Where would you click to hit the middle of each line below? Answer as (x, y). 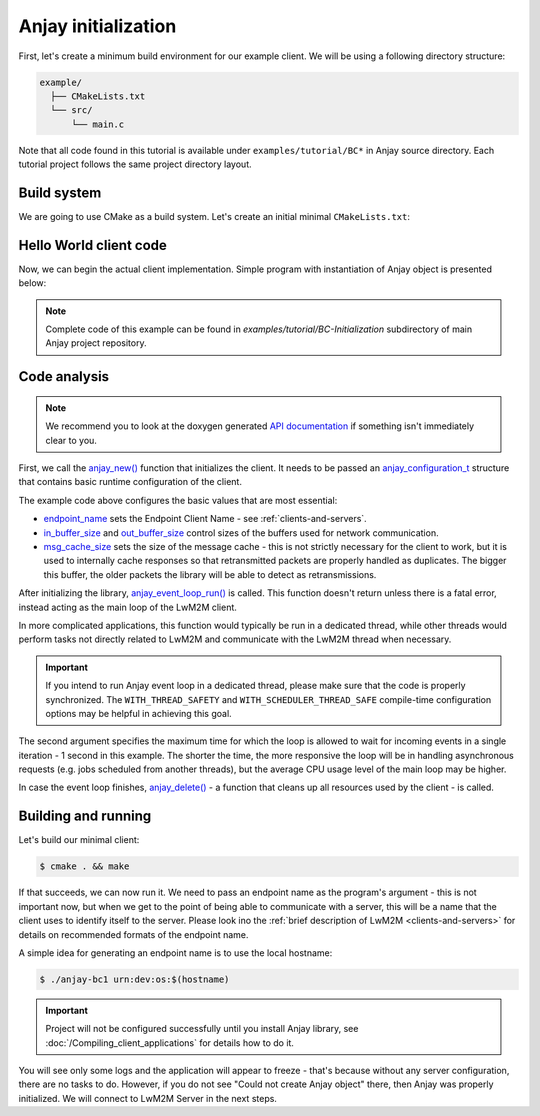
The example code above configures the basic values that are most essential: (178, 500)
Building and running (85, 816)
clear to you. (71, 440)
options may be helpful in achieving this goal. (138, 713)
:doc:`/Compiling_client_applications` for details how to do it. (170, 1042)
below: (32, 283)
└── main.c (98, 124)
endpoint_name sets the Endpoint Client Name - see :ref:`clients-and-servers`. (205, 519)
